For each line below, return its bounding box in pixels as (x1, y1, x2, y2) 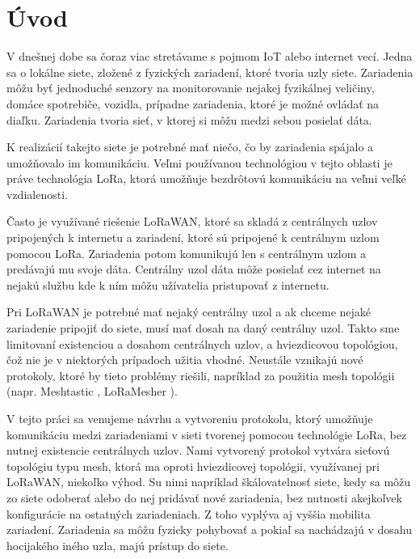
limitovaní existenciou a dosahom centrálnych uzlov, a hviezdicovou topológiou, (6, 335, 398, 352)
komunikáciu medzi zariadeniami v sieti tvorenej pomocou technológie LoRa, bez (6, 426, 407, 443)
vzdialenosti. (6, 185, 68, 202)
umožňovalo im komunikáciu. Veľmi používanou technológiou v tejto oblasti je (6, 154, 393, 171)
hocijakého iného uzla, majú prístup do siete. (6, 536, 229, 553)
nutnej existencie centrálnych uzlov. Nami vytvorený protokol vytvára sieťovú (6, 442, 390, 459)
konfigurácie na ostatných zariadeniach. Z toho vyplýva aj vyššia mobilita (6, 505, 371, 522)
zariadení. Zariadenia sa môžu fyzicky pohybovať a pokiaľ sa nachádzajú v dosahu (6, 521, 413, 538)
